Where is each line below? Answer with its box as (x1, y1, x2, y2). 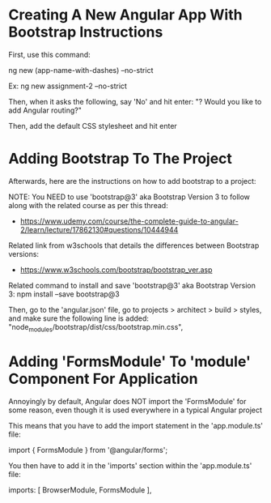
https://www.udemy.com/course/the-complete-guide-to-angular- (19, 216, 239, 226)
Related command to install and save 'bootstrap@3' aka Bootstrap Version (8, 280, 256, 290)
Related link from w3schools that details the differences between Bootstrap (8, 241, 260, 250)
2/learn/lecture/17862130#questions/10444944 (19, 224, 179, 234)
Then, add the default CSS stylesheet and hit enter (8, 121, 178, 130)
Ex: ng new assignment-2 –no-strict (8, 81, 128, 91)
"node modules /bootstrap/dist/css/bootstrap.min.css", (8, 322, 184, 334)
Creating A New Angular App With (8, 6, 243, 24)
